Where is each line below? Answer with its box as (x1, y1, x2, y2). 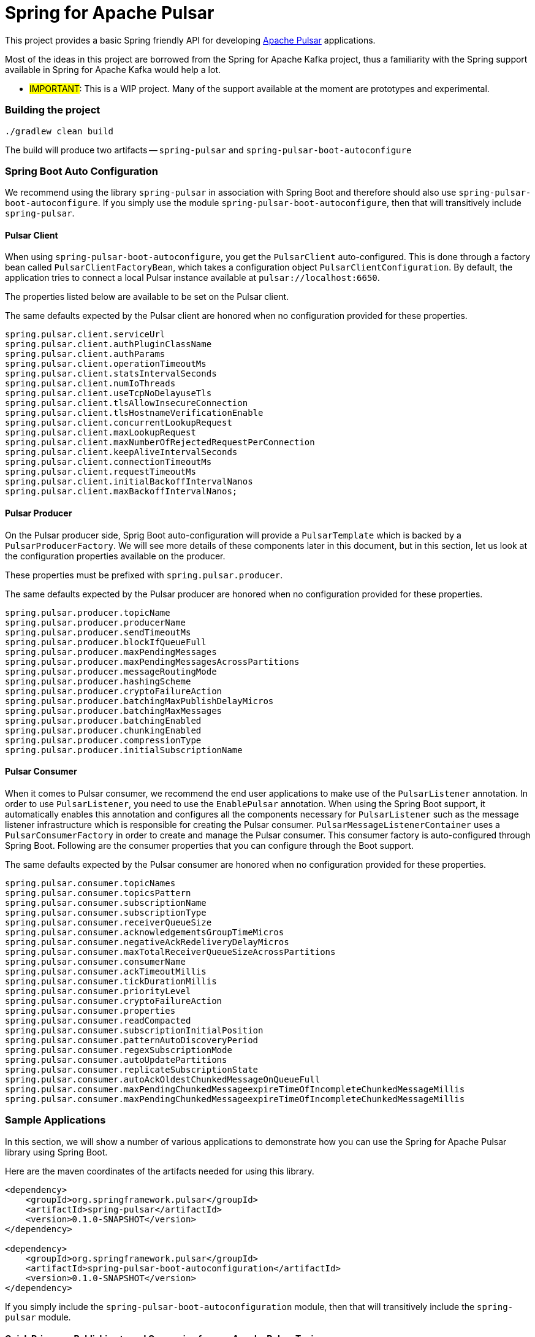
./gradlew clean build (5, 126, 114, 136)
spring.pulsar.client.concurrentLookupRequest (5, 418, 232, 428)
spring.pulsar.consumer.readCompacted (5, 1015, 191, 1025)
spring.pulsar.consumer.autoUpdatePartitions (5, 1054, 227, 1065)
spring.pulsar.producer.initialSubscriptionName (5, 745, 243, 755)
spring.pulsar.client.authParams (5, 349, 165, 359)
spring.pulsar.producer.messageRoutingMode (5, 666, 217, 676)
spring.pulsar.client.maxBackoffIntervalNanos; (5, 486, 238, 497)
